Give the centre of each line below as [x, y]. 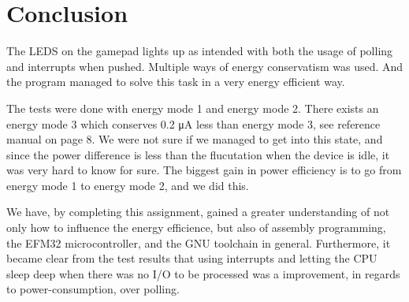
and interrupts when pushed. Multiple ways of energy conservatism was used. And [205, 66]
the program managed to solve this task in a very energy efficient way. [176, 82]
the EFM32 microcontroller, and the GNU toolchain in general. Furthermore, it [199, 242]
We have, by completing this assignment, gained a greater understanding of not [198, 212]
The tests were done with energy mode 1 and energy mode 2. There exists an [193, 108]
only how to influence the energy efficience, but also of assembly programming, [196, 227]
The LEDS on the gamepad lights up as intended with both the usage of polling [200, 51]
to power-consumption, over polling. [93, 289]
